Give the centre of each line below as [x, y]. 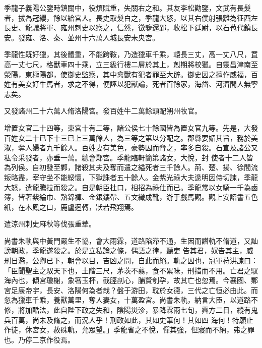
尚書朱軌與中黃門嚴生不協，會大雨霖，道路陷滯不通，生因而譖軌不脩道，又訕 [131, 240]
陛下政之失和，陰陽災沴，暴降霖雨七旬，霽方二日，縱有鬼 [162, 310]
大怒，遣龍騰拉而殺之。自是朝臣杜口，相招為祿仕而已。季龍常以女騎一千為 [127, 187]
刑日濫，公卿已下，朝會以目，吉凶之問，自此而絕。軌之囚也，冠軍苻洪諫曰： [131, 260]
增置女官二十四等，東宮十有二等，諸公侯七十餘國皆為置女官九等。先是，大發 [131, 127]
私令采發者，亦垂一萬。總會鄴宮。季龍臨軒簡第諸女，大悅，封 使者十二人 [125, 157]
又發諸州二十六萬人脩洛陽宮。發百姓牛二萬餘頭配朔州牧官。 [103, 111]
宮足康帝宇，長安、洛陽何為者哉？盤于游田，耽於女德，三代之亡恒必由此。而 [131, 290]
